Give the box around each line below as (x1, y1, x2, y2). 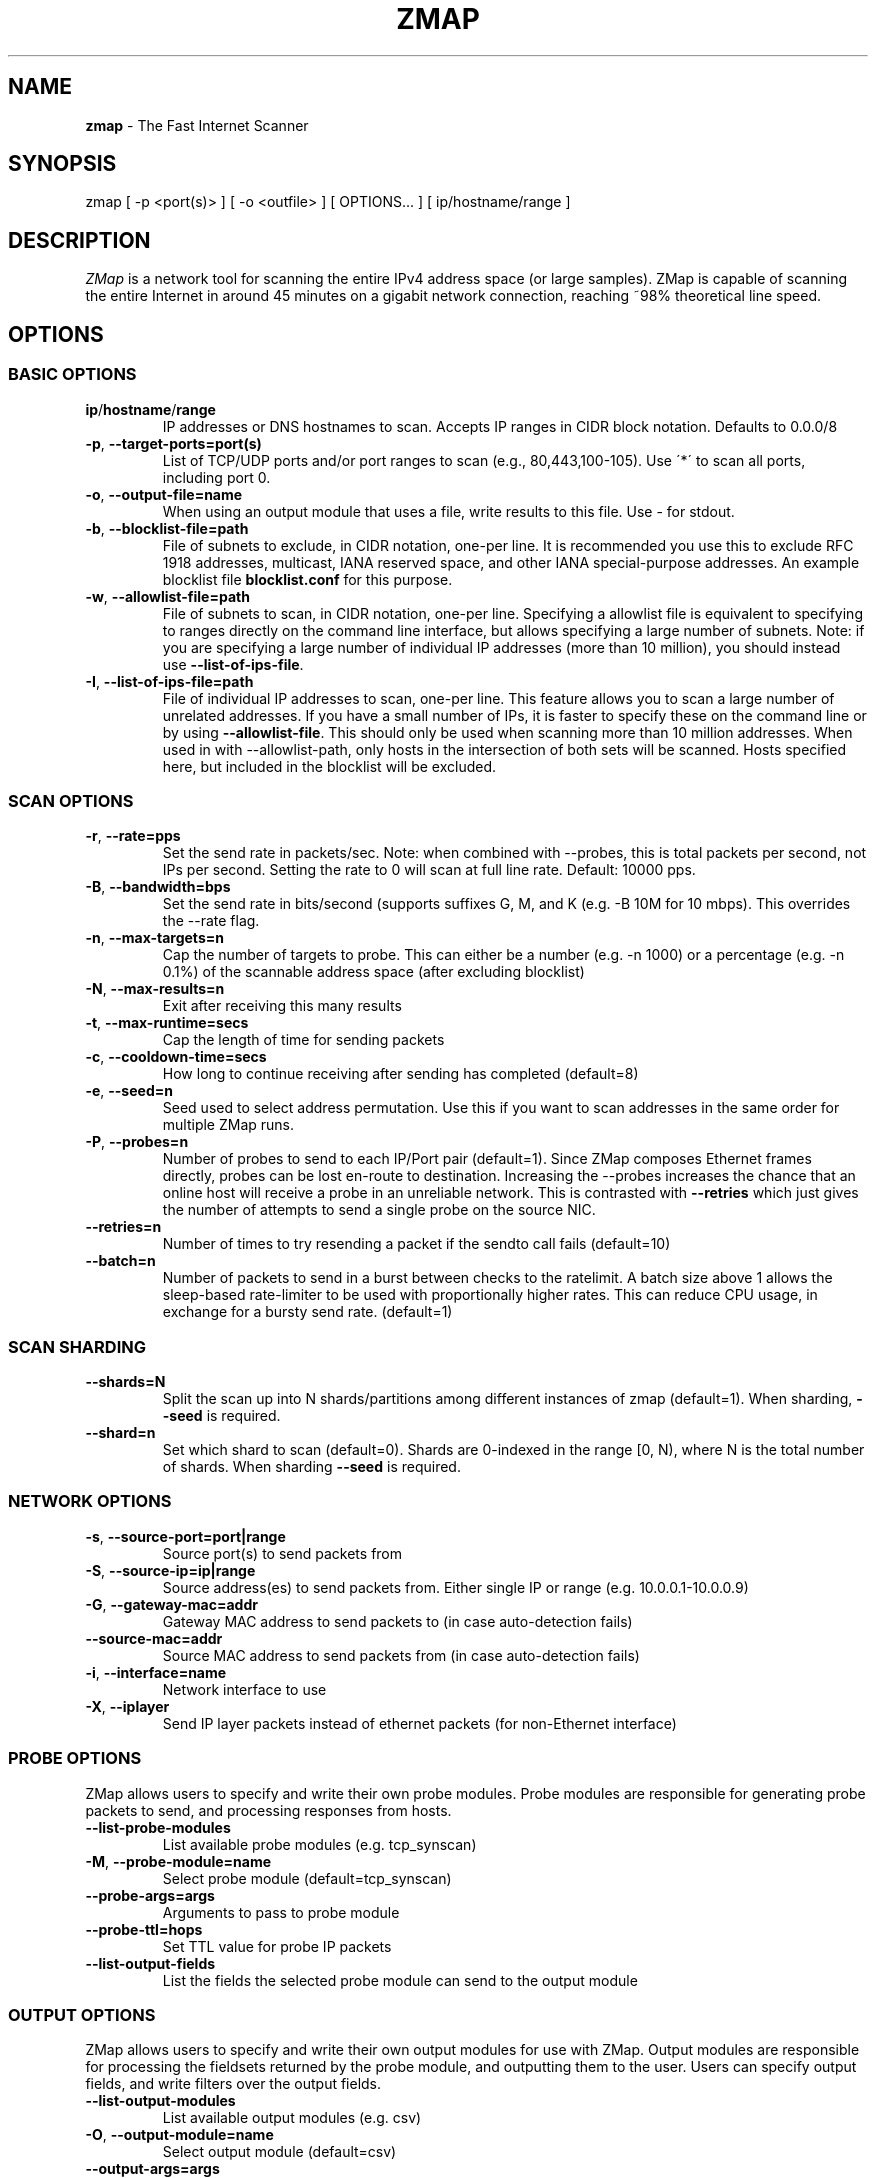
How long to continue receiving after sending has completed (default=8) (162, 1065, 639, 1083)
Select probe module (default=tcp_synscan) (162, 1869, 452, 1887)
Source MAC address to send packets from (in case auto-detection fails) (162, 1646, 640, 1664)
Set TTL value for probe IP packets (162, 1937, 392, 1955)
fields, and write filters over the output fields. (85, 2075, 382, 2093)
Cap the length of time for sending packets (162, 1031, 445, 1049)
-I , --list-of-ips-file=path (85, 672, 254, 690)
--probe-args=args (85, 1886, 215, 1904)
